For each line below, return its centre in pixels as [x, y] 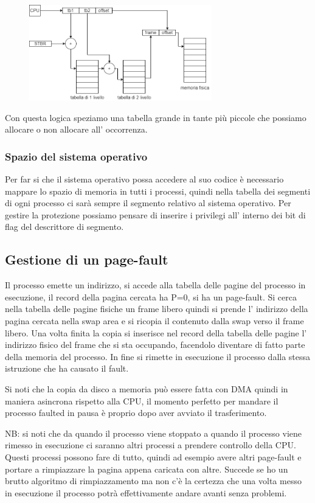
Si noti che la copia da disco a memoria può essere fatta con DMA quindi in [147, 388]
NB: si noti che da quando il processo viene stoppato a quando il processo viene [153, 433]
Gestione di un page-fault [87, 259]
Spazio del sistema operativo [76, 156]
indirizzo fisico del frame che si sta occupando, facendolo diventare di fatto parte [155, 345]
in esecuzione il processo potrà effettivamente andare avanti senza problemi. [146, 492]
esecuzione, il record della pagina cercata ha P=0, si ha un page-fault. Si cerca [151, 297]
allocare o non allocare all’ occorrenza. [76, 129]
